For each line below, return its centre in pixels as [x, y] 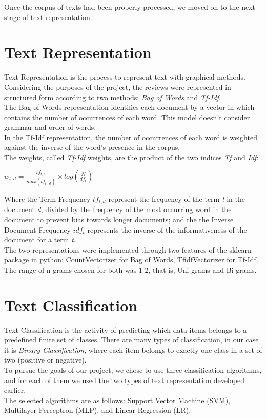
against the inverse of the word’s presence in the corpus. [92, 147]
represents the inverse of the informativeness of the [167, 229]
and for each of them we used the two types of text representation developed [124, 380]
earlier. [15, 390]
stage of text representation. [48, 17]
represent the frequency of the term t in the [177, 198]
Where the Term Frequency [47, 198]
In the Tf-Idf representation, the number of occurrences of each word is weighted [131, 137]
